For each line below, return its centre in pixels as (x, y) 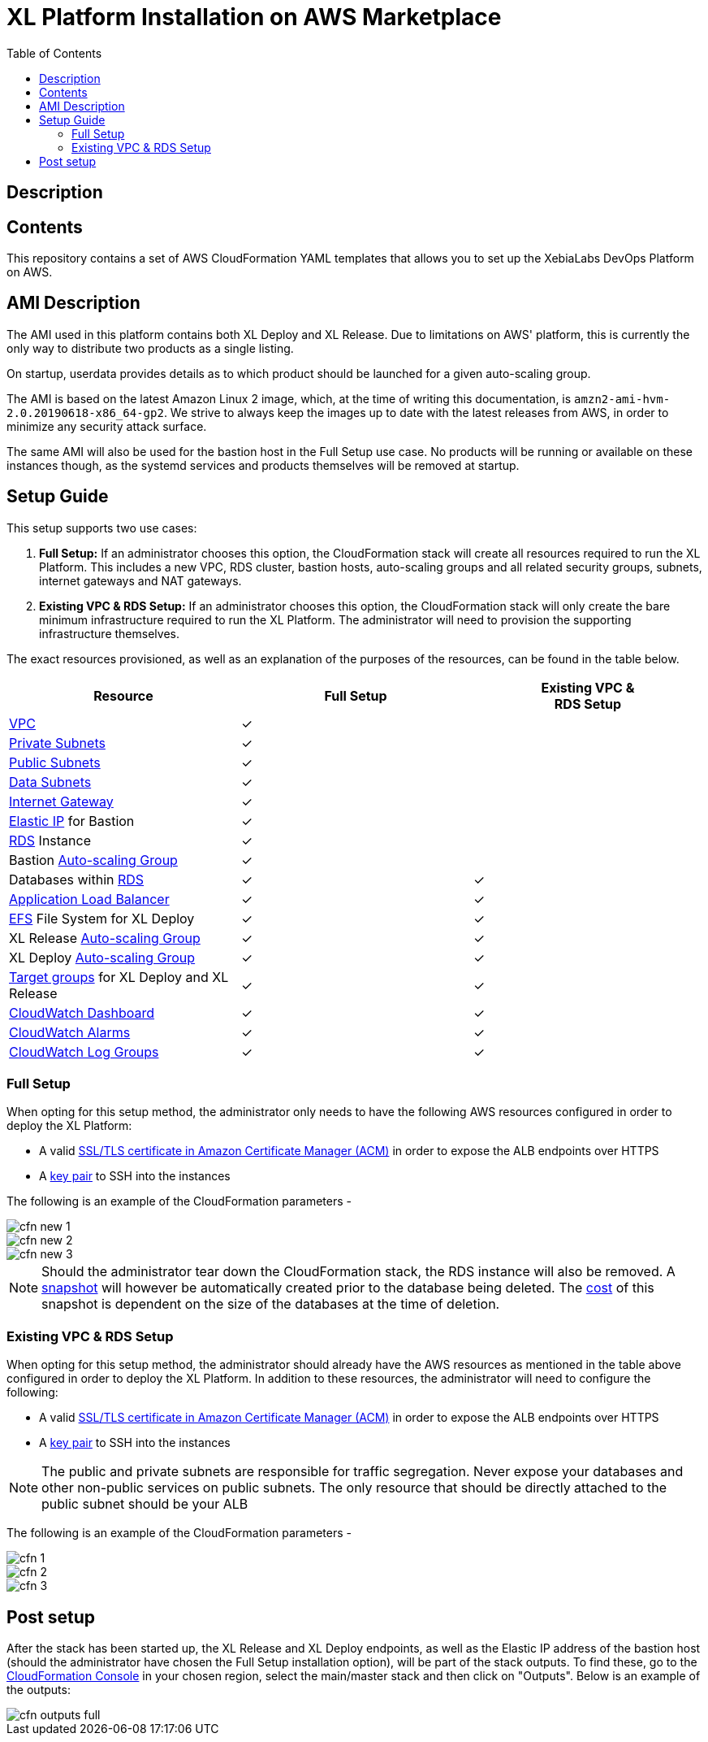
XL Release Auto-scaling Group (105, 938)
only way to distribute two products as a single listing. (150, 348)
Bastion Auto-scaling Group (93, 860)
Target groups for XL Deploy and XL (119, 977)
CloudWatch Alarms (70, 1032)
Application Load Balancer (89, 899)
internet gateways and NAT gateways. (140, 580)
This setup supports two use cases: (102, 528)
